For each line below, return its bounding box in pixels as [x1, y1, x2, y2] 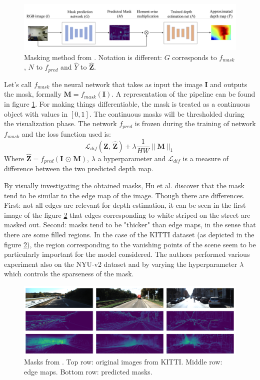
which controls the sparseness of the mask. [4, 268, 134, 279]
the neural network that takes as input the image [51, 79, 202, 89]
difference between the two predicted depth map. [4, 163, 153, 174]
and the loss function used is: [21, 128, 111, 139]
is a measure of [182, 153, 229, 163]
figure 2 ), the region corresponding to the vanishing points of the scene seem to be [4, 239, 256, 249]
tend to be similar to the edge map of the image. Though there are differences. [4, 190, 245, 200]
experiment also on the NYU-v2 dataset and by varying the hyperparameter [4, 258, 237, 269]
